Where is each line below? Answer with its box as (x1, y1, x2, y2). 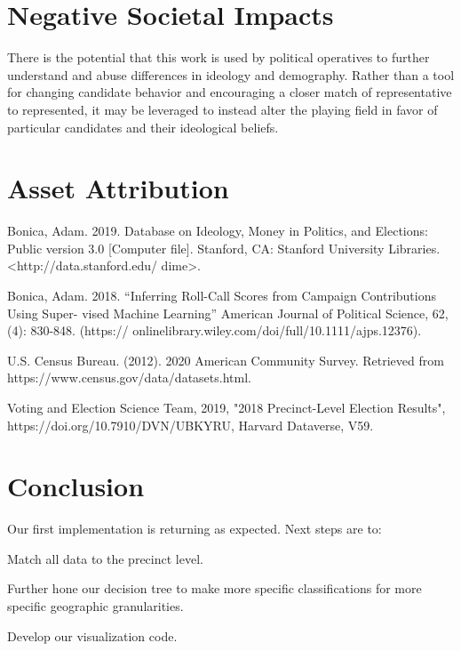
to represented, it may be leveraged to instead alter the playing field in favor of (7, 100, 438, 118)
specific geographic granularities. (7, 597, 184, 615)
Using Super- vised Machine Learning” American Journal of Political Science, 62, (7, 303, 449, 322)
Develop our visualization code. (7, 626, 178, 645)
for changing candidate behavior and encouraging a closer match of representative (7, 83, 452, 101)
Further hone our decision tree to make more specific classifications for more (7, 579, 422, 598)
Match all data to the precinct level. (7, 549, 203, 567)
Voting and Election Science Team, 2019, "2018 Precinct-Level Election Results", (7, 398, 446, 416)
